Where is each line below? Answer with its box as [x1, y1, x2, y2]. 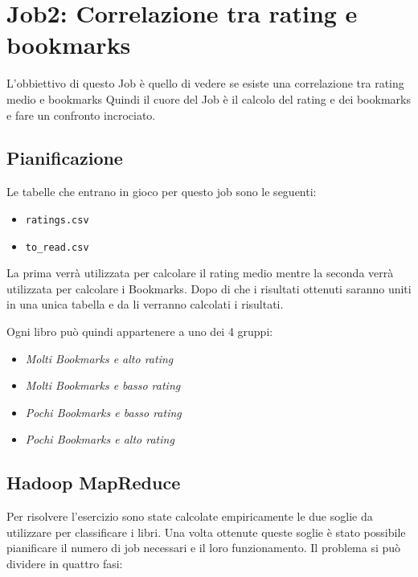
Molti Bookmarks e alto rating [25, 350, 174, 366]
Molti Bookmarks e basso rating [25, 377, 181, 394]
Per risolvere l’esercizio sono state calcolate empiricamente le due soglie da [6, 508, 373, 525]
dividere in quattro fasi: [6, 554, 123, 571]
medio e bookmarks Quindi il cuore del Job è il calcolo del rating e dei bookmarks [6, 90, 411, 107]
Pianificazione [6, 145, 123, 170]
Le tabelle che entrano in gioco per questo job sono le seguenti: [6, 183, 317, 200]
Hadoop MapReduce [6, 470, 181, 495]
